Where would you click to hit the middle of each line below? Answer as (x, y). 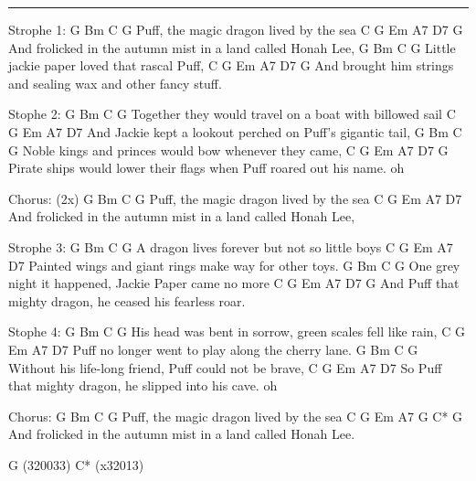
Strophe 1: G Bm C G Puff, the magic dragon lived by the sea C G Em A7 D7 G (236, 29)
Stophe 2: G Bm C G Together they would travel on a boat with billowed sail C (232, 114)
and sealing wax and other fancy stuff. (115, 83)
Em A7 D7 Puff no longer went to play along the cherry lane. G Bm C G (213, 349)
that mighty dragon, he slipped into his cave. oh (143, 385)
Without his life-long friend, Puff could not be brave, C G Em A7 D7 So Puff (225, 367)
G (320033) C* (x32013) (76, 464)
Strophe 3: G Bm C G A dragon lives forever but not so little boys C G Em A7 (231, 246)
